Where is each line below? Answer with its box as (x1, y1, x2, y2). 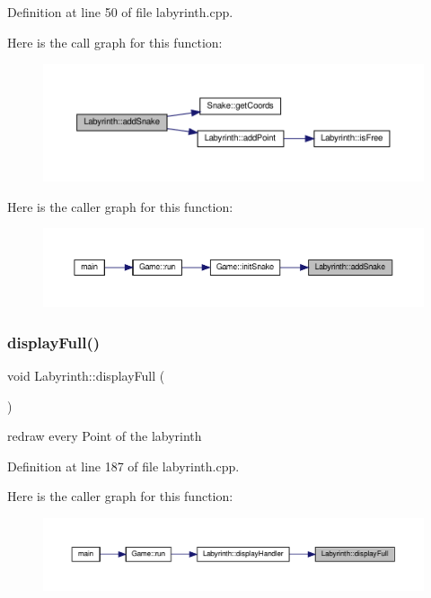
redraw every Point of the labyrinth (7, 427, 202, 445)
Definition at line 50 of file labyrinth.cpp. (7, 3, 233, 21)
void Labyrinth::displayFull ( (7, 365, 165, 384)
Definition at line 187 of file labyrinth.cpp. (7, 456, 240, 475)
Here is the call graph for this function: (7, 32, 223, 51)
